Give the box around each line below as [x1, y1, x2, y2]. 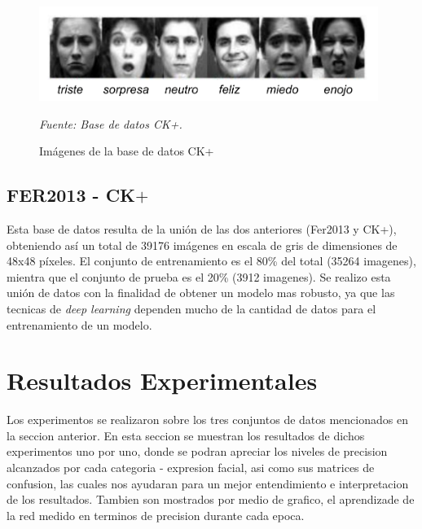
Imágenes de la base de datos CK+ [39, 142, 214, 160]
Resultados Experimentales [7, 364, 318, 397]
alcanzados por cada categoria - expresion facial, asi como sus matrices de [7, 459, 375, 476]
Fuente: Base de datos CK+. [39, 115, 182, 132]
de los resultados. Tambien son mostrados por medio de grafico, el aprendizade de [7, 491, 415, 508]
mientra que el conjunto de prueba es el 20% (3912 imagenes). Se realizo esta [7, 268, 391, 285]
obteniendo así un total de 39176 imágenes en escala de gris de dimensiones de [7, 236, 398, 253]
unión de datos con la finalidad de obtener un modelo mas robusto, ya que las [7, 284, 395, 301]
